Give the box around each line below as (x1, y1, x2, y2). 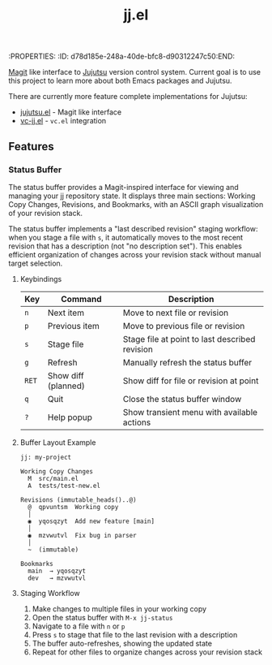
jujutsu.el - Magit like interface (19, 107, 122, 117)
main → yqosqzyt (28, 567, 87, 575)
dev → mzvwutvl (28, 574, 87, 582)
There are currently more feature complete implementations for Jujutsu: (8, 92, 249, 101)
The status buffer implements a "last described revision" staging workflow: (8, 223, 258, 233)
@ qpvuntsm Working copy (28, 503, 119, 511)
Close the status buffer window (122, 393, 242, 404)
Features (8, 140, 54, 153)
